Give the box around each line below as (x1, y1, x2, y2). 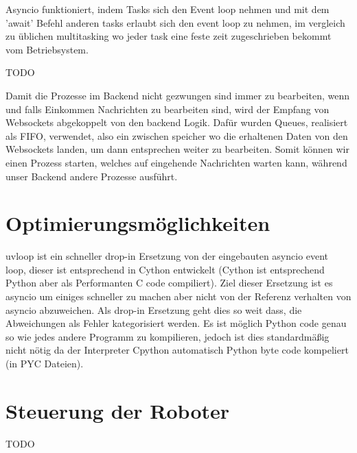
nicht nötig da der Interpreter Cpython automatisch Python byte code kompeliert (5, 343, 349, 357)
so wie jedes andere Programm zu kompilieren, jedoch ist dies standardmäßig (5, 329, 330, 343)
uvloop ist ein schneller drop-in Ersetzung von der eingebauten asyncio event (5, 249, 329, 263)
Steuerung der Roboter (5, 396, 230, 424)
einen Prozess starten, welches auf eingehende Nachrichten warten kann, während (5, 155, 347, 169)
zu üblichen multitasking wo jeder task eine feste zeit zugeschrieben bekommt (5, 29, 332, 43)
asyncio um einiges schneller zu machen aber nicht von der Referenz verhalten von (5, 289, 352, 304)
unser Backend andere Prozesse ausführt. (5, 169, 178, 183)
